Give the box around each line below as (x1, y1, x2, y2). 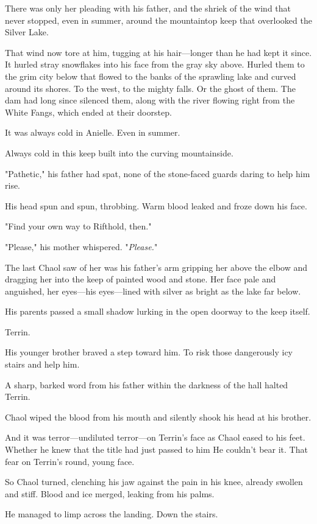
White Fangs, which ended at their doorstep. (5, 105, 172, 118)
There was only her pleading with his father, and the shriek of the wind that (5, 2, 291, 14)
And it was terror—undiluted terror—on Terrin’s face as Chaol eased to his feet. (5, 431, 305, 444)
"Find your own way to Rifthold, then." (5, 220, 152, 232)
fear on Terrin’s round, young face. (5, 455, 135, 467)
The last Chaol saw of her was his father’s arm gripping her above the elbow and (5, 260, 308, 273)
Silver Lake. (5, 26, 49, 38)
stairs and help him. (5, 358, 80, 371)
